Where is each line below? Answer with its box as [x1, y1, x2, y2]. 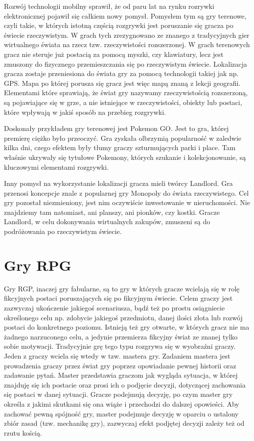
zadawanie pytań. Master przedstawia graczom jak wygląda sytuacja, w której [4, 370, 238, 380]
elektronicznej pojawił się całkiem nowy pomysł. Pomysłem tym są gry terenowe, [4, 10, 247, 21]
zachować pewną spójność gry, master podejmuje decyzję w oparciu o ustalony [4, 408, 239, 418]
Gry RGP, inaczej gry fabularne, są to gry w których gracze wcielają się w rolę [4, 283, 240, 293]
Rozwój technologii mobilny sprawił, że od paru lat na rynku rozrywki [4, 1, 214, 11]
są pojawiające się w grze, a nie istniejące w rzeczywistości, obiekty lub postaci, [4, 97, 242, 107]
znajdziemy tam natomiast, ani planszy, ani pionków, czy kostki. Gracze [4, 207, 220, 217]
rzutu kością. [4, 427, 42, 438]
